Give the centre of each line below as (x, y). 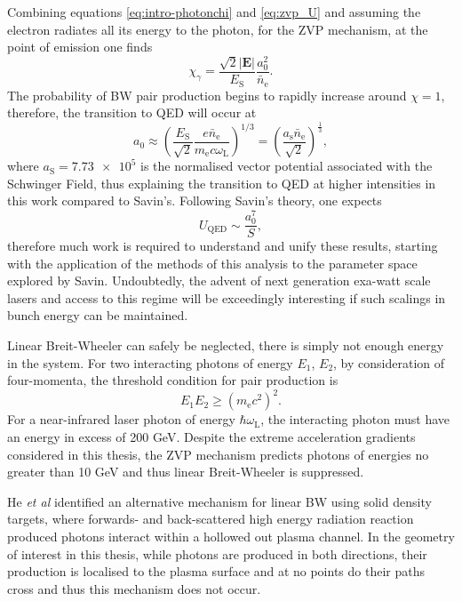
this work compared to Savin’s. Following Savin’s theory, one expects (195, 200)
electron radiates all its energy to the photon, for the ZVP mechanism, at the (218, 29)
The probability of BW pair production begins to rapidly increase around (207, 95)
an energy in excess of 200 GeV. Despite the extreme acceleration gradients (211, 436)
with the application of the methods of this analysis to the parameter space (212, 263)
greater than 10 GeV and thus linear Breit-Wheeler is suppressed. (186, 472)
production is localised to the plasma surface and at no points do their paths (216, 571)
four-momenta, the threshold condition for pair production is (173, 380)
